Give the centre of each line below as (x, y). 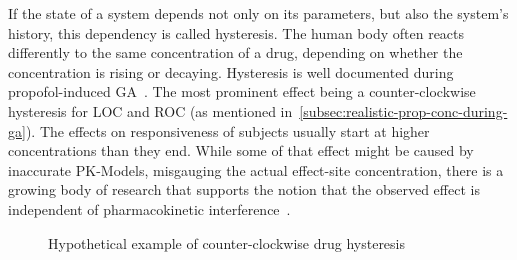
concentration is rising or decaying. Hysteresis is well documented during (231, 71)
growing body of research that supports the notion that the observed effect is (244, 189)
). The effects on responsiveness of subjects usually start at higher (227, 130)
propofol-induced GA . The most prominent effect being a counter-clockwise (242, 91)
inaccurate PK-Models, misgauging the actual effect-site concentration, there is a (256, 169)
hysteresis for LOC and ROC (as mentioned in (150, 110)
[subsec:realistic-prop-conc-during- (403, 110)
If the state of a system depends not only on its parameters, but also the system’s (258, 13)
